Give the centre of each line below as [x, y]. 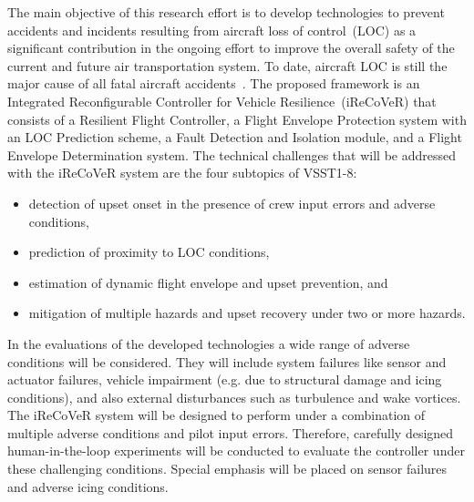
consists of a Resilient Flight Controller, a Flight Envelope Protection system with [237, 119]
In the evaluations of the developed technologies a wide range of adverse [209, 343]
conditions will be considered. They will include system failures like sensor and [227, 361]
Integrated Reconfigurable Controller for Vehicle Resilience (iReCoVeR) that [222, 101]
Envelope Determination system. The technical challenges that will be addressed [232, 154]
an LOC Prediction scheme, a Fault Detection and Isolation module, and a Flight [235, 137]
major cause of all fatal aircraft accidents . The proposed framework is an [214, 83]
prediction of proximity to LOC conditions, [149, 252]
